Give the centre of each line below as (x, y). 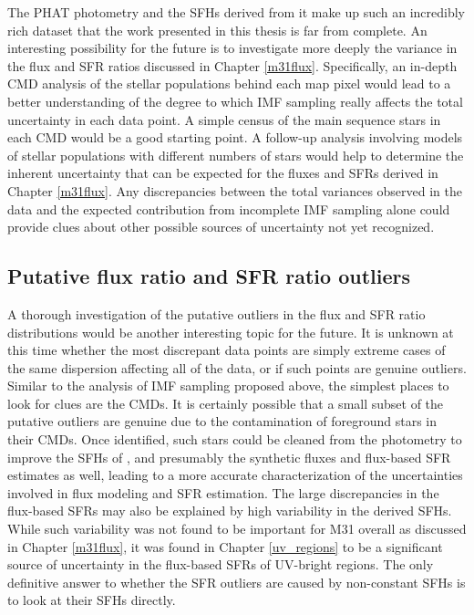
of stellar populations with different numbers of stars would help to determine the (236, 155)
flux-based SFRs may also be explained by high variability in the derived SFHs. (230, 511)
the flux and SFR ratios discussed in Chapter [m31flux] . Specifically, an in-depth (232, 65)
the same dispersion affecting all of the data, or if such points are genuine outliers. (237, 367)
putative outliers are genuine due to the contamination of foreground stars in (222, 421)
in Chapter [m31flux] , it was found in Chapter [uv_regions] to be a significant (225, 546)
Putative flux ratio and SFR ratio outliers (209, 276)
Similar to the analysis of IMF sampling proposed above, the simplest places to (228, 386)
